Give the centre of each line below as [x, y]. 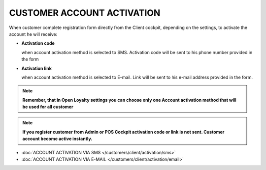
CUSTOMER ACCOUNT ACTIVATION [85, 13]
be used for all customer [48, 107]
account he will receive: [33, 34]
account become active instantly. [57, 139]
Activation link [36, 68]
